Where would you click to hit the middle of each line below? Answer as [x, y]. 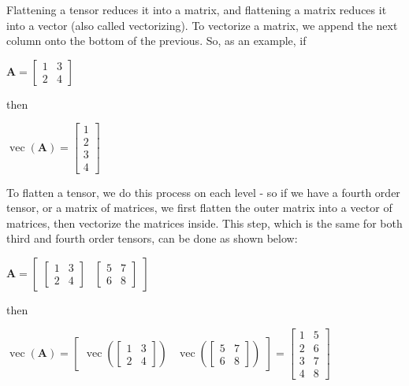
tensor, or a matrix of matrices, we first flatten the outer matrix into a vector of [199, 208]
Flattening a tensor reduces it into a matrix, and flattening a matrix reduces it [197, 9]
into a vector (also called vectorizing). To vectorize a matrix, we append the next [202, 25]
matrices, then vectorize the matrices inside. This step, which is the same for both [204, 223]
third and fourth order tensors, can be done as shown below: [152, 238]
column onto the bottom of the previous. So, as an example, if [156, 41]
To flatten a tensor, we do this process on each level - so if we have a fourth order [203, 192]
